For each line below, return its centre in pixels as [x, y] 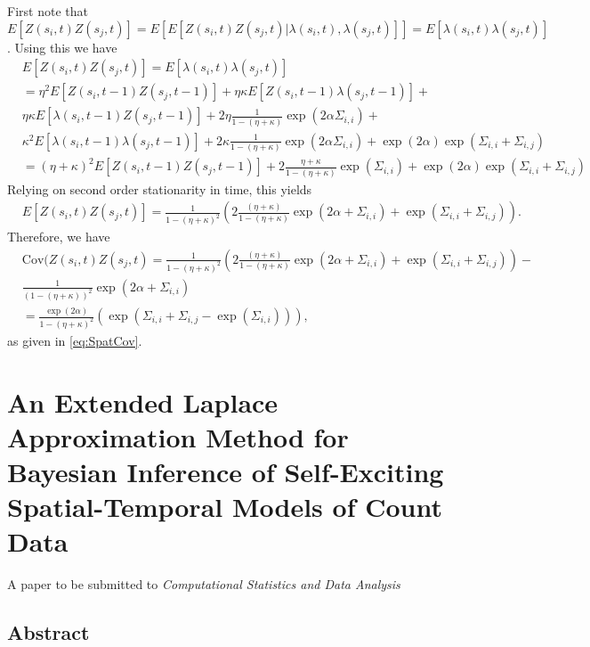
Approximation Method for [178, 436]
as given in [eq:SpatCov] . [75, 340]
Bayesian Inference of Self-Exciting [226, 472]
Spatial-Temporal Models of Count [225, 507]
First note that [48, 11]
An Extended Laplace [143, 401]
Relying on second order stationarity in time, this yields [160, 188]
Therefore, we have [59, 237]
